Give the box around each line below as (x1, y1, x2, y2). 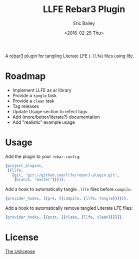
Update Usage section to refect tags (12, 108, 87, 114)
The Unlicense (5, 248, 35, 254)
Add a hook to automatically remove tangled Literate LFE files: (5, 205, 133, 211)
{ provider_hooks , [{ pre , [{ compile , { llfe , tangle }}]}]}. (5, 196, 128, 201)
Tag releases (12, 103, 39, 109)
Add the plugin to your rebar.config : (5, 153, 81, 159)
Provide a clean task (12, 98, 54, 104)
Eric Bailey (73, 20, 95, 26)
